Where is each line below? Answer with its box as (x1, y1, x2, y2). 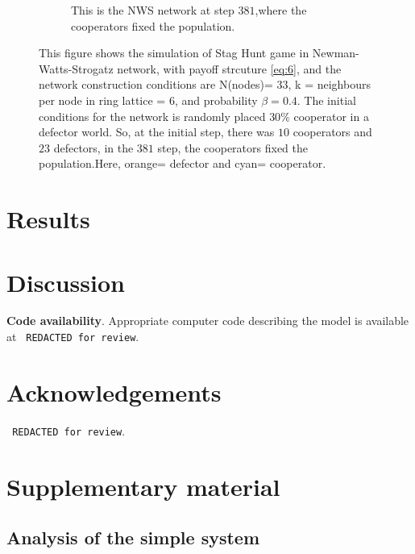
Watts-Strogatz (39, 60, 114, 77)
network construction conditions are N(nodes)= (39, 76, 273, 93)
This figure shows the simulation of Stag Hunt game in (39, 44, 309, 61)
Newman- (312, 44, 359, 61)
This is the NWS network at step (71, 2, 234, 18)
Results (6, 202, 90, 235)
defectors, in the (53, 139, 134, 156)
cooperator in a (293, 107, 369, 124)
